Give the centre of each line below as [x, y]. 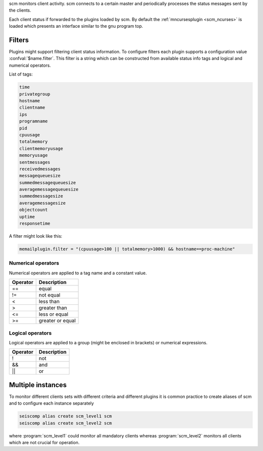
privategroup [35, 94]
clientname [32, 108]
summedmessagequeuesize [48, 182]
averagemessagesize [42, 203]
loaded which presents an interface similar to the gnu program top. [76, 26]
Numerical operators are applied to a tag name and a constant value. [78, 273]
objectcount [34, 210]
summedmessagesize [41, 196]
